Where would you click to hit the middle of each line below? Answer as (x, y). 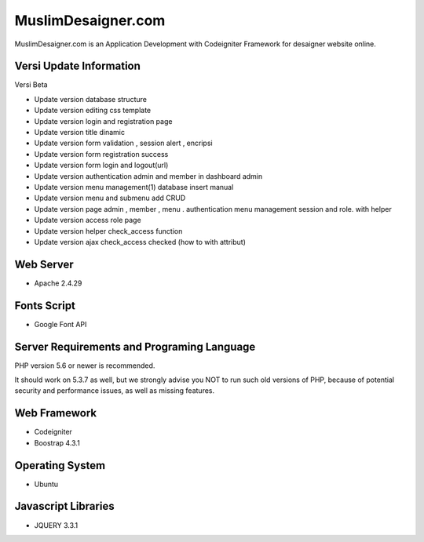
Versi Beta (31, 85)
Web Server (44, 264)
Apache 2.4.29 (58, 283)
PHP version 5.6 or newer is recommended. (85, 366)
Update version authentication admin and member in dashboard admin (148, 176)
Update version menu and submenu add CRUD (110, 198)
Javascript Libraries (64, 506)
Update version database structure (90, 99)
